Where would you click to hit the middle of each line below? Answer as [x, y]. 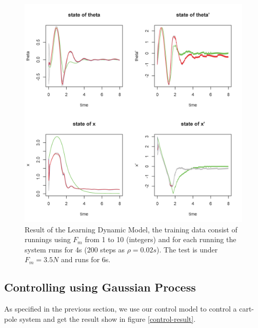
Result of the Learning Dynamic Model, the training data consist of [131, 229]
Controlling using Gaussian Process [100, 287]
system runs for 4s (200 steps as [75, 249]
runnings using [48, 239]
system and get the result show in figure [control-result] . [107, 318]
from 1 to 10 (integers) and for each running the [161, 239]
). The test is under [187, 249]
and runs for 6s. [86, 259]
